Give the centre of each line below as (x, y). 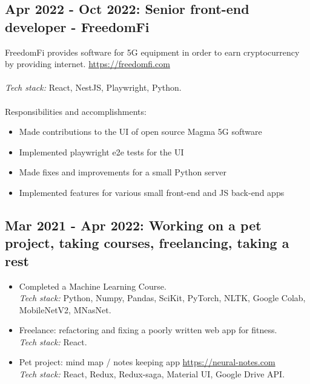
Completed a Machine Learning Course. (93, 286)
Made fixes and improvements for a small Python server (123, 172)
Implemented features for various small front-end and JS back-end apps (152, 192)
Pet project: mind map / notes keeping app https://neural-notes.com (147, 362)
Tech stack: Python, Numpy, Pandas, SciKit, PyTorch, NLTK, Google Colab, (162, 298)
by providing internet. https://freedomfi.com (87, 64)
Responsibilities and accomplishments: (76, 111)
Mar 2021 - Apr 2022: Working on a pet (133, 225)
